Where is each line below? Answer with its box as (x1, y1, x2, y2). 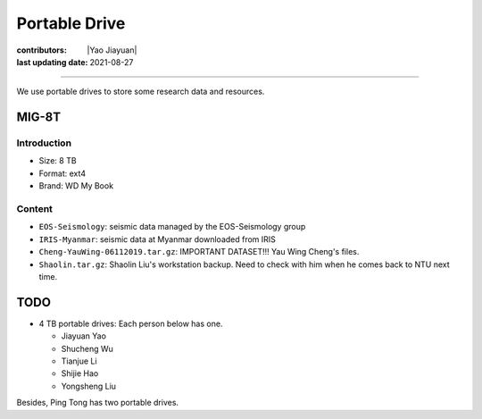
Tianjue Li (61, 356, 97, 366)
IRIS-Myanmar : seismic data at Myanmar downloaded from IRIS (38, 233, 277, 245)
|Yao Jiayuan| (87, 45, 137, 55)
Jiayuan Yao (61, 331, 107, 341)
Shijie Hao (61, 368, 99, 379)
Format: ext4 (38, 168, 87, 179)
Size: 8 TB (38, 155, 77, 166)
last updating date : (16, 56, 88, 67)
